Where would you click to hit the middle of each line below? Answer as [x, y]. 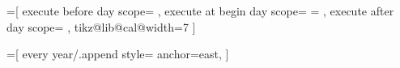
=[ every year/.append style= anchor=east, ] [118, 54]
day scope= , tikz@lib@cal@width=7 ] [101, 26]
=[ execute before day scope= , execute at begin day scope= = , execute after [200, 11]
